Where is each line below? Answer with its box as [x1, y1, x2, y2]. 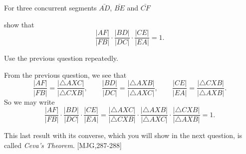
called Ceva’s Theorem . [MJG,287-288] [4, 140, 122, 150]
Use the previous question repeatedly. [4, 53, 118, 63]
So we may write [4, 96, 55, 107]
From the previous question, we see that [4, 69, 127, 80]
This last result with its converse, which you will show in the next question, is [4, 130, 243, 141]
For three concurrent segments [4, 2, 97, 12]
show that [4, 19, 34, 29]
